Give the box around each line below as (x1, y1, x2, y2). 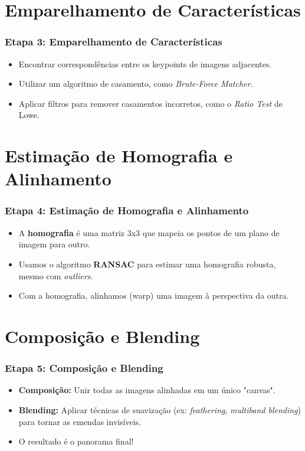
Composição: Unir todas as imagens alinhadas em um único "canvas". (18, 384, 276, 396)
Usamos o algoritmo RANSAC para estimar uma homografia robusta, (18, 257, 276, 270)
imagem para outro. (18, 238, 90, 250)
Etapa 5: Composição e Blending (5, 361, 163, 375)
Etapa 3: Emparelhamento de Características (5, 34, 222, 49)
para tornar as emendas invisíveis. (18, 415, 142, 427)
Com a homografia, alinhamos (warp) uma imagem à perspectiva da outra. (18, 289, 289, 302)
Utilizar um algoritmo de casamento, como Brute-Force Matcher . (18, 77, 253, 90)
